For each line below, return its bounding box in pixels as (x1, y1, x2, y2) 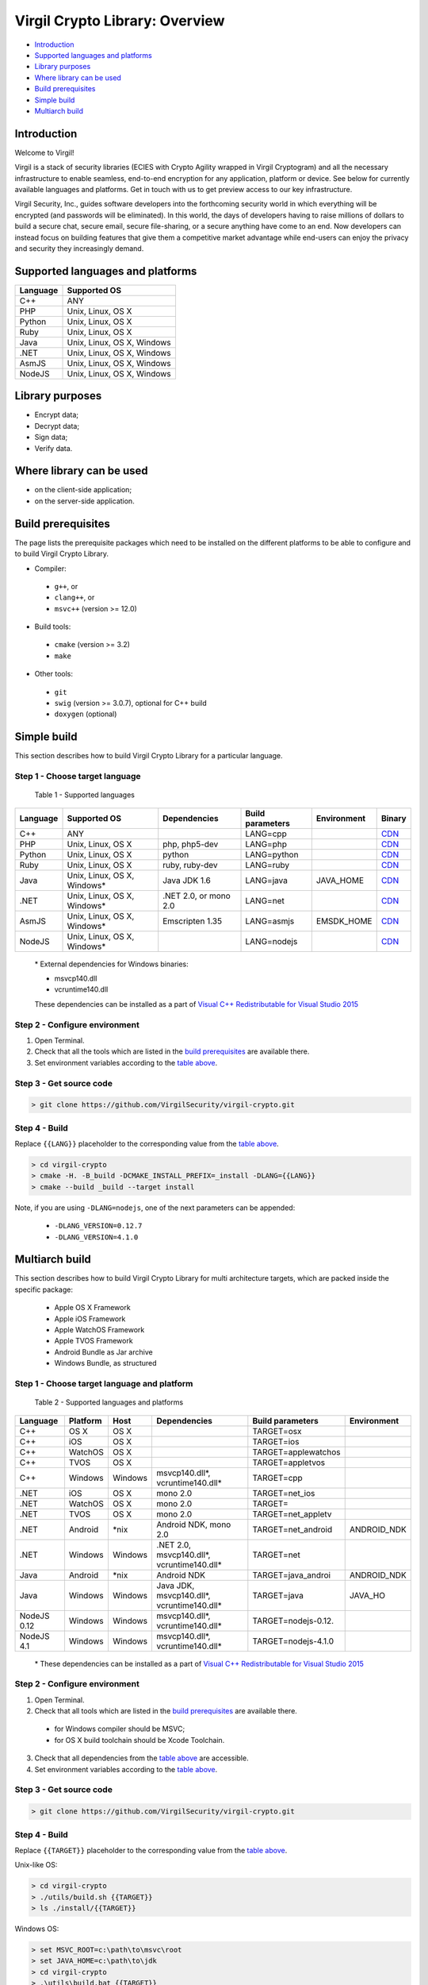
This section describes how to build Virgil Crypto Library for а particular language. (14, 751, 283, 761)
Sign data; (34, 433, 68, 442)
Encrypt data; (34, 410, 79, 420)
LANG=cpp (245, 828, 287, 839)
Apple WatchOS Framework (54, 1325, 145, 1335)
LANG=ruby (245, 859, 289, 870)
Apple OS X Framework (54, 1303, 131, 1312)
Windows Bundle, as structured (54, 1359, 158, 1368)
